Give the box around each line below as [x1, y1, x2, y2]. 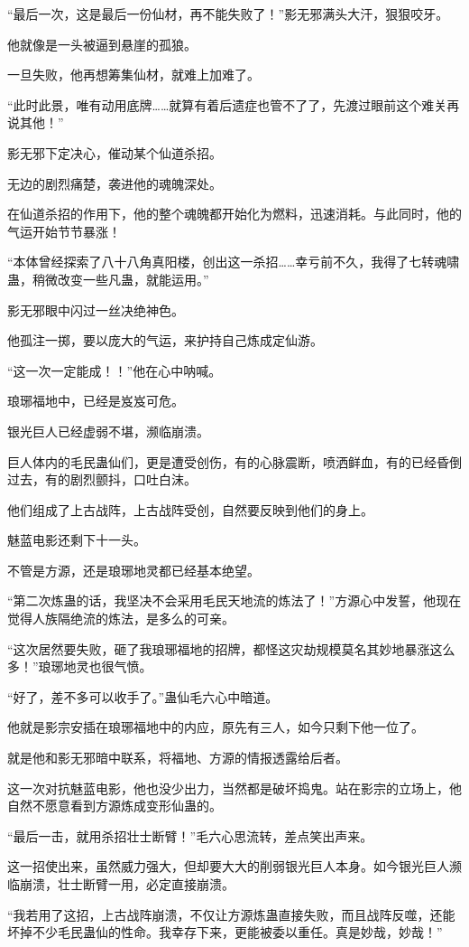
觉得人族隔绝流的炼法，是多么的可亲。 [7, 609, 234, 628]
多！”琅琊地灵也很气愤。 [7, 657, 152, 676]
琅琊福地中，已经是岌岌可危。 [7, 391, 184, 410]
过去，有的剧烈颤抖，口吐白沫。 [7, 470, 197, 489]
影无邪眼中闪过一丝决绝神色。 [7, 300, 184, 319]
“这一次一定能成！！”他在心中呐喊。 [7, 361, 222, 380]
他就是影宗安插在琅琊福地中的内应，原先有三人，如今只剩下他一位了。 [7, 717, 424, 736]
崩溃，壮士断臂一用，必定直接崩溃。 [19, 875, 234, 893]
